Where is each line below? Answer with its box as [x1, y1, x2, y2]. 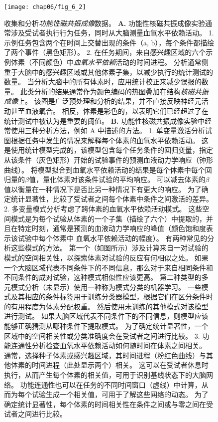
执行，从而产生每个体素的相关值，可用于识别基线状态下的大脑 [4, 370, 206, 380]
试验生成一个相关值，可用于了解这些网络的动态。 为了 [31, 389, 209, 400]
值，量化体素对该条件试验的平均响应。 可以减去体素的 [28, 174, 206, 185]
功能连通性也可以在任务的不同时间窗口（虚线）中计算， [20, 379, 202, 390]
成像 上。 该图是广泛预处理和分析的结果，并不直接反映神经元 [4, 96, 202, 106]
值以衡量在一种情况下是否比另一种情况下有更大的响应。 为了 [4, 184, 202, 194]
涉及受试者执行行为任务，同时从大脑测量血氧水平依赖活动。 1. [10, 27, 214, 38]
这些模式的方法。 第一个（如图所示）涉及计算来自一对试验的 [10, 242, 209, 253]
